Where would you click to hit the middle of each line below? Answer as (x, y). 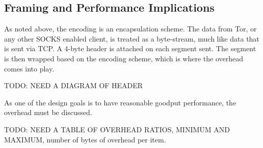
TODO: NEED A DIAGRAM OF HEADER (74, 85)
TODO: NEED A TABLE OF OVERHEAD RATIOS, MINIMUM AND (117, 129)
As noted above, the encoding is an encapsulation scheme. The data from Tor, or (130, 29)
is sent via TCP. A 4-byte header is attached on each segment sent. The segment (130, 48)
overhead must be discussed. (48, 112)
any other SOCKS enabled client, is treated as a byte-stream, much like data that (132, 38)
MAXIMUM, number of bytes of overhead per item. (85, 139)
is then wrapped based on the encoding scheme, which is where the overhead (124, 58)
